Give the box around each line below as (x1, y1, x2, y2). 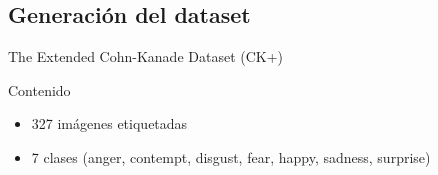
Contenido (8, 79, 71, 100)
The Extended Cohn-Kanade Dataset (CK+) (8, 46, 284, 67)
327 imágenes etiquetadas (31, 113, 188, 134)
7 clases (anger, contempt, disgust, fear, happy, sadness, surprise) (31, 146, 431, 167)
